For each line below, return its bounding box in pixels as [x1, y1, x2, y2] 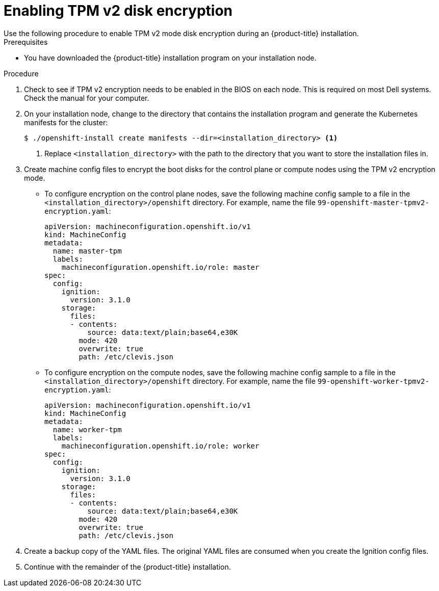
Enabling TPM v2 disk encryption [4, 2, 233, 19]
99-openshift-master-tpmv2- [317, 198, 429, 207]
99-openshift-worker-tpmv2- [317, 377, 429, 385]
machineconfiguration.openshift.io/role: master [61, 263, 260, 271]
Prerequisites [4, 37, 48, 46]
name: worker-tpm [53, 425, 122, 434]
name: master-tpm [53, 246, 122, 255]
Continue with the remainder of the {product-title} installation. [24, 562, 231, 571]
